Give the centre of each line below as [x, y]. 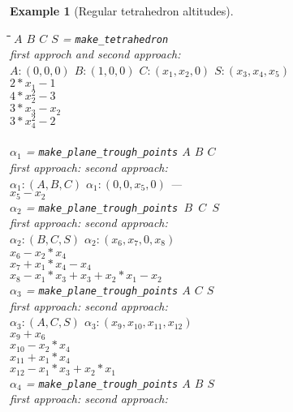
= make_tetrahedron [115, 38]
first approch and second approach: [95, 54]
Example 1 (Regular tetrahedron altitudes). [122, 11]
